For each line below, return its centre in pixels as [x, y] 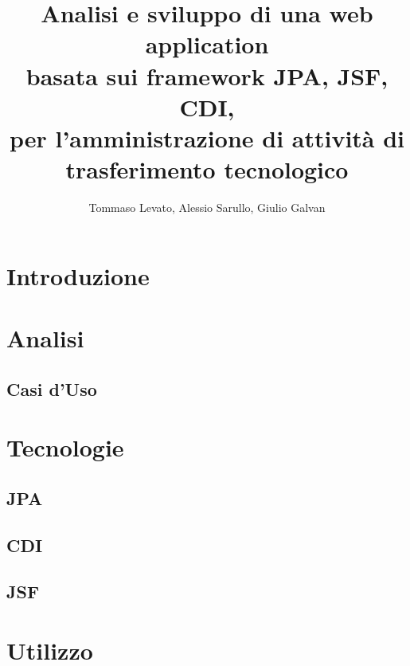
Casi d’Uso [52, 388]
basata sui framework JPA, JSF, [207, 75]
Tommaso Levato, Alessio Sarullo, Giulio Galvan [207, 208]
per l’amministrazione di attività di [207, 137]
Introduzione [78, 275]
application [207, 44]
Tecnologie [65, 447]
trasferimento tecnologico [207, 169]
